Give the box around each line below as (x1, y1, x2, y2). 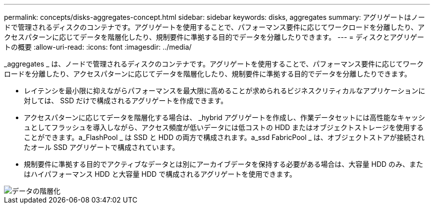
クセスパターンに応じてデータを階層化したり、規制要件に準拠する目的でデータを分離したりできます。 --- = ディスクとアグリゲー (4, 33, 425, 41)
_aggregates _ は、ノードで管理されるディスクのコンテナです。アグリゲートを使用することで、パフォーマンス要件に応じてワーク (4, 60, 424, 68)
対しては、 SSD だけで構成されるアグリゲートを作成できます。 (24, 96, 228, 105)
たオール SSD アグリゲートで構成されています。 (24, 143, 179, 151)
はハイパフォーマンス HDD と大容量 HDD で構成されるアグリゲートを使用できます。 (24, 170, 297, 178)
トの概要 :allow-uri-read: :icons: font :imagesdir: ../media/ (4, 43, 192, 51)
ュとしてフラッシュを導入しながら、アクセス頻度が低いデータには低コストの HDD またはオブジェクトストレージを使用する (24, 123, 424, 132)
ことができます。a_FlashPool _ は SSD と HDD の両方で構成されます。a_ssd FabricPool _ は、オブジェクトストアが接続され (24, 133, 425, 141)
